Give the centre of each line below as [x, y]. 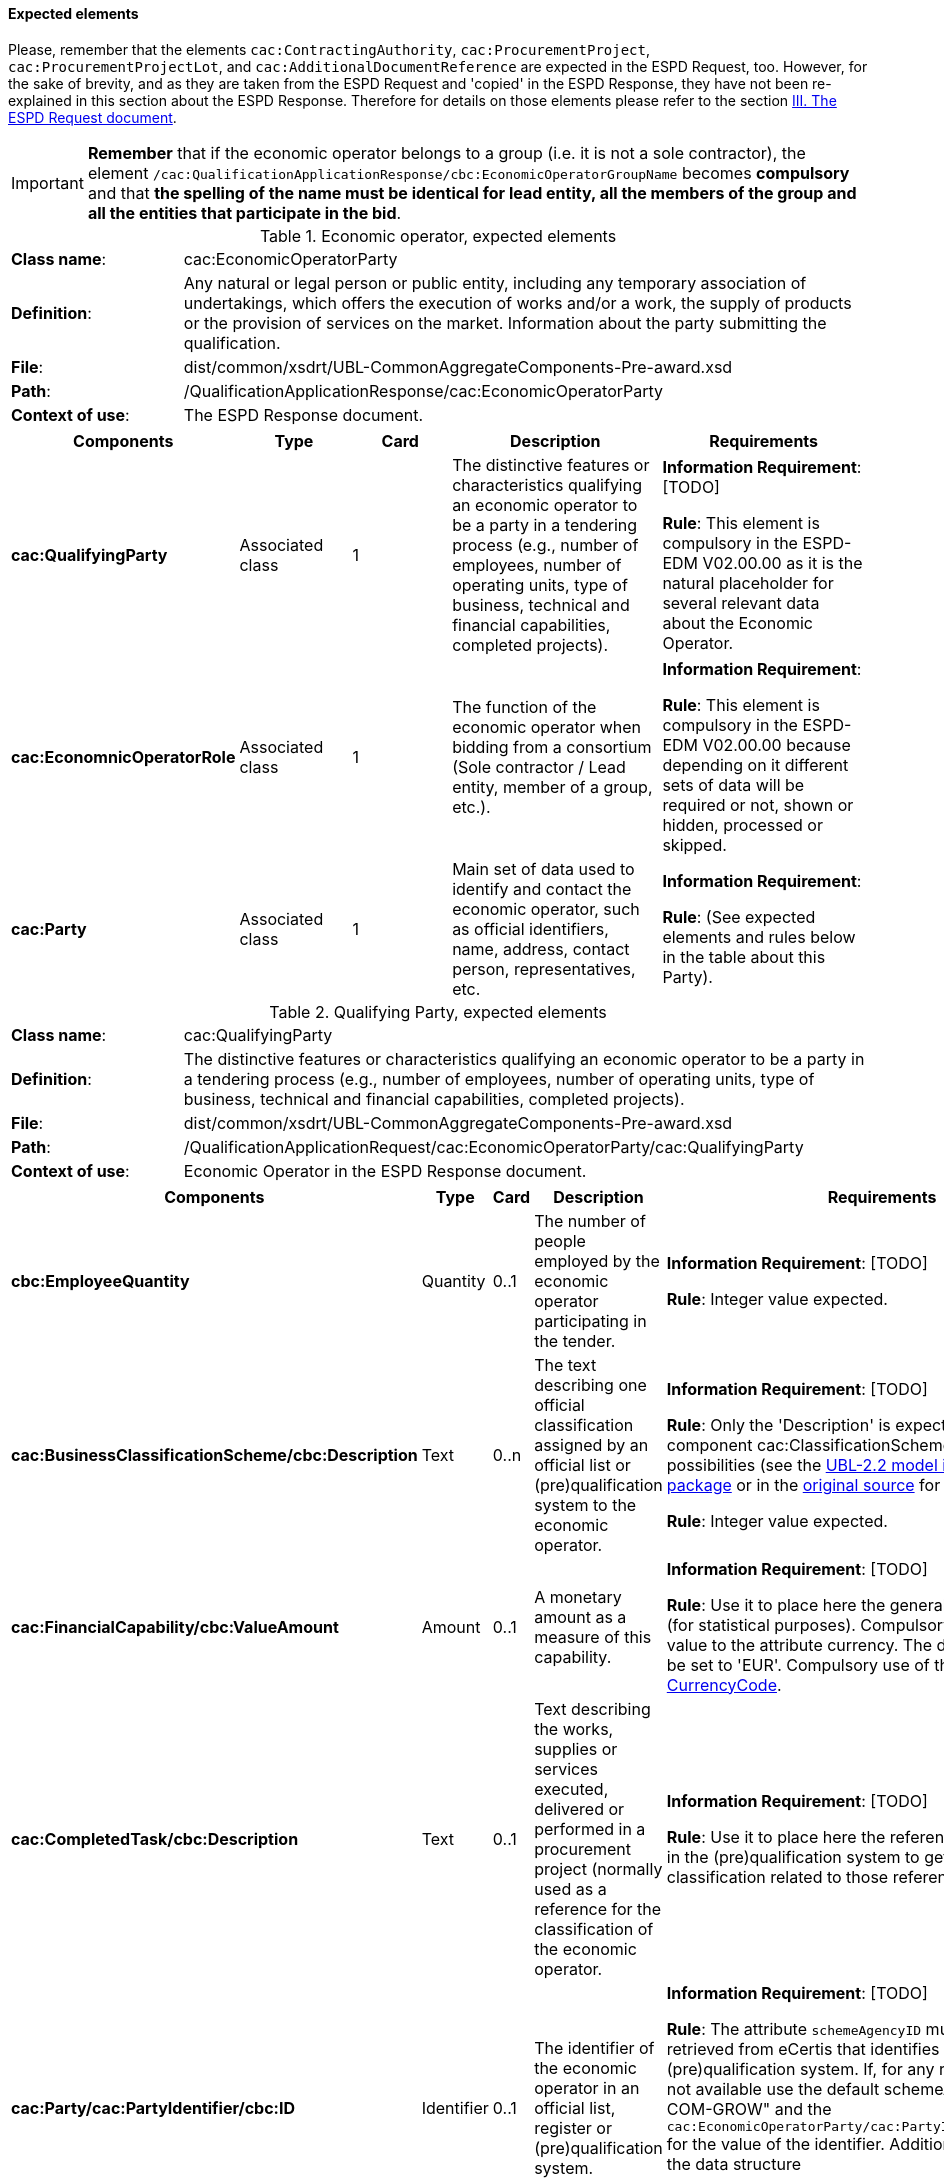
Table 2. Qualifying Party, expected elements [438, 1011]
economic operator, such [546, 908]
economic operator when [547, 726]
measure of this [593, 1636]
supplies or [576, 1748]
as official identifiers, [530, 928]
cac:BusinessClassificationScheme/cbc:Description [214, 1454]
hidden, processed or [742, 824]
